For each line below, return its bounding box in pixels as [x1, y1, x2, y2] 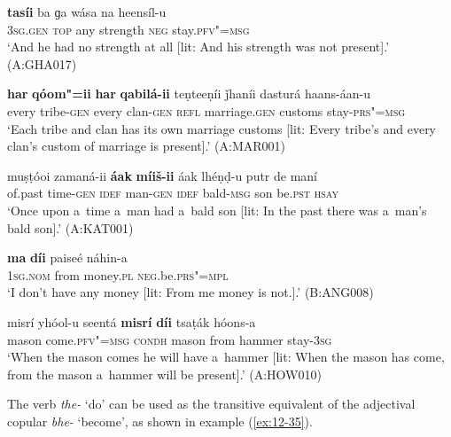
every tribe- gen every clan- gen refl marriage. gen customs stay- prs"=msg [7, 101, 406, 120]
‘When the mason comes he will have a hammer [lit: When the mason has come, [7, 347, 445, 366]
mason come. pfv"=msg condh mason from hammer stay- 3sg [7, 330, 332, 348]
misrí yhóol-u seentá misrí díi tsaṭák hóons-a [7, 312, 256, 331]
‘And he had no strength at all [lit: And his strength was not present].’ [7, 37, 390, 56]
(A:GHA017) [7, 54, 77, 73]
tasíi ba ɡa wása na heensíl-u [7, 3, 167, 20]
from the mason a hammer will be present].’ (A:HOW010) [7, 364, 322, 383]
